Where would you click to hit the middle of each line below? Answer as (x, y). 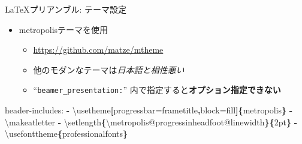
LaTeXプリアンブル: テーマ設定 (66, 9)
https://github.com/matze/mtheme (98, 49)
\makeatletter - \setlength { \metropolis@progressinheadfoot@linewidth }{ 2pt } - (151, 121)
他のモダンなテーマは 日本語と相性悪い (109, 69)
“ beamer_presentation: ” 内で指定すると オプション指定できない (157, 90)
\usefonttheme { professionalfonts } (67, 133)
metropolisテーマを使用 (64, 29)
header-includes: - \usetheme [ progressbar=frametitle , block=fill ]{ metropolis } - (149, 110)
